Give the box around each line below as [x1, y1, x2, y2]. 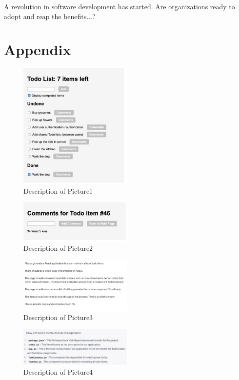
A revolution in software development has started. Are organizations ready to [4, 1, 235, 11]
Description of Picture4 [23, 366, 93, 377]
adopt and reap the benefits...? [4, 11, 96, 21]
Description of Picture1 [23, 185, 93, 196]
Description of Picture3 [23, 312, 93, 322]
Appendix [4, 40, 71, 60]
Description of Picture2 [23, 243, 93, 253]
